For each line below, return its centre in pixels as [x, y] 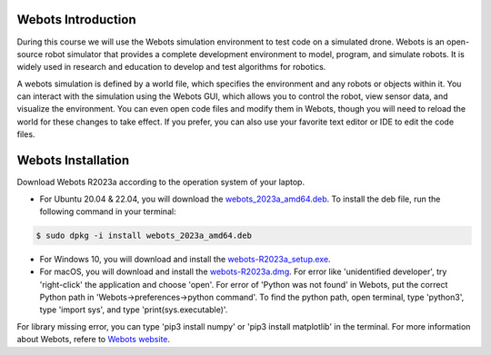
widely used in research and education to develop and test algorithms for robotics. [171, 67]
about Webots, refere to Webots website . [94, 340]
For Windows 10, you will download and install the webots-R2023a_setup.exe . [185, 259]
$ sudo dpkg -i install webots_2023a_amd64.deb [144, 235]
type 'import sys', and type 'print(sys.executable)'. [134, 310]
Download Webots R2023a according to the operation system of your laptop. [160, 182]
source [30, 54]
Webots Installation [73, 160]
